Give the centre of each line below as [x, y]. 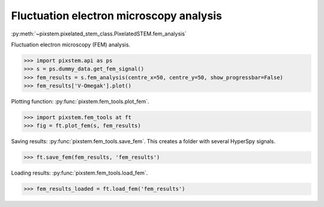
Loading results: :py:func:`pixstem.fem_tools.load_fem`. [79, 173]
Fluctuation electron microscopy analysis [116, 16]
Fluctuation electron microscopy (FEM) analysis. [71, 45]
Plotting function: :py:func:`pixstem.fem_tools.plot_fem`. [80, 102]
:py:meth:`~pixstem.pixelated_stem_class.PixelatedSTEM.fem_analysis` [99, 34]
